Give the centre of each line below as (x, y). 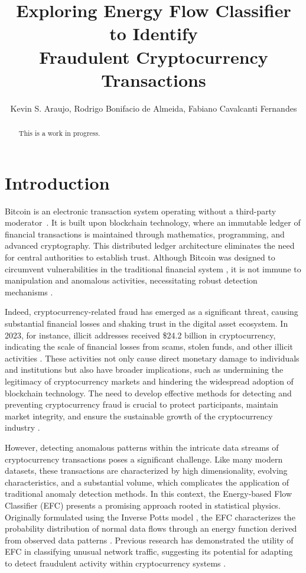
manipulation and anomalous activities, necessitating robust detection (131, 280)
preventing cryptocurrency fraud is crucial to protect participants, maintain (141, 404)
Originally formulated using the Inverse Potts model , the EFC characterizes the (150, 517)
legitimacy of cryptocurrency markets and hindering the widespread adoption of (149, 381)
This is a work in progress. (59, 133)
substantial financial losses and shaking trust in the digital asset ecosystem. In (147, 323)
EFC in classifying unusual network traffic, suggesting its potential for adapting (149, 551)
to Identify (154, 33)
